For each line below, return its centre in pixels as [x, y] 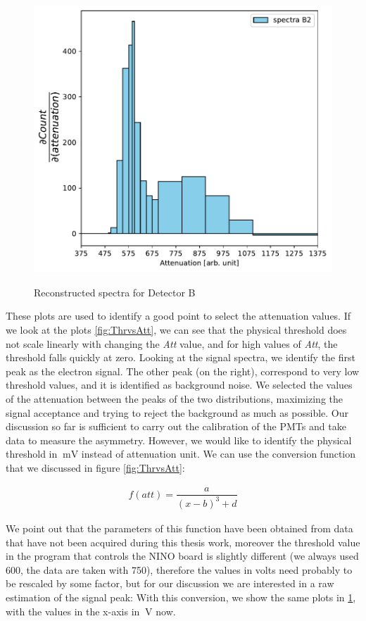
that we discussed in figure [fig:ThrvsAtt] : [95, 467]
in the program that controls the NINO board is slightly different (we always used [182, 556]
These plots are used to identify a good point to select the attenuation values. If [178, 316]
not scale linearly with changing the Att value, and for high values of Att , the [172, 343]
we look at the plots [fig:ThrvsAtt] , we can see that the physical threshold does [176, 329]
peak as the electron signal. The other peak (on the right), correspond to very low [183, 371]
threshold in [32, 454]
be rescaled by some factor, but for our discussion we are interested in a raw [170, 583]
